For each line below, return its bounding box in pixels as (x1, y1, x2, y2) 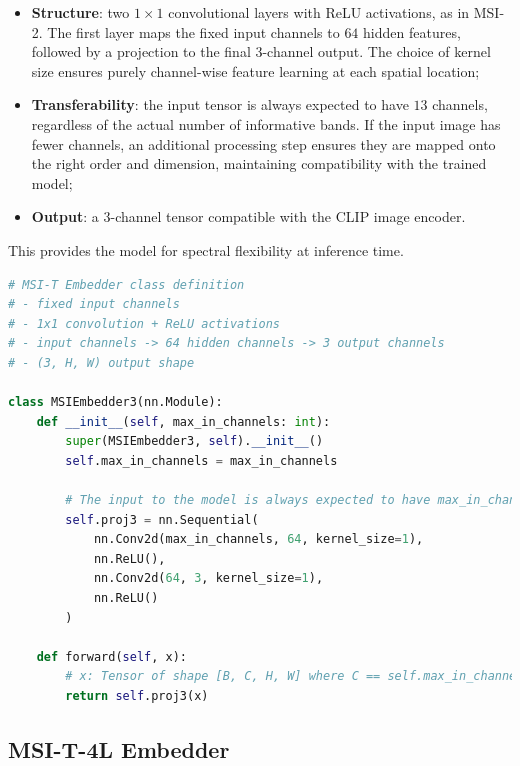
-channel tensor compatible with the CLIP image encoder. (110, 206, 466, 227)
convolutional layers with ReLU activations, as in (168, 2, 470, 22)
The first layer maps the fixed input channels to (47, 21, 340, 42)
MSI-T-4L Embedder (8, 733, 230, 764)
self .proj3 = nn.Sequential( (65, 512, 259, 527)
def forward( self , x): (36, 649, 187, 664)
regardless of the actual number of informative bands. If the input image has (31, 113, 501, 134)
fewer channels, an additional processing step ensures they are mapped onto (31, 133, 496, 154)
